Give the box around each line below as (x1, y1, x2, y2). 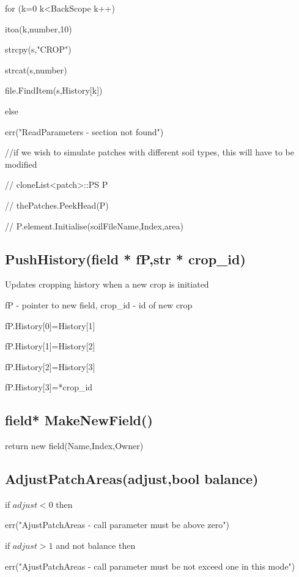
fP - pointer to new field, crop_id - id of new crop (5, 298, 193, 311)
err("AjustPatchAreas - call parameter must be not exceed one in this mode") (5, 559, 295, 572)
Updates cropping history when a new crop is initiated (5, 278, 209, 291)
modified (5, 157, 37, 170)
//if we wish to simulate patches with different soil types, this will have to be (5, 146, 294, 158)
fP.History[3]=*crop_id (5, 381, 93, 393)
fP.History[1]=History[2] (5, 340, 95, 352)
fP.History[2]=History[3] (5, 360, 95, 373)
